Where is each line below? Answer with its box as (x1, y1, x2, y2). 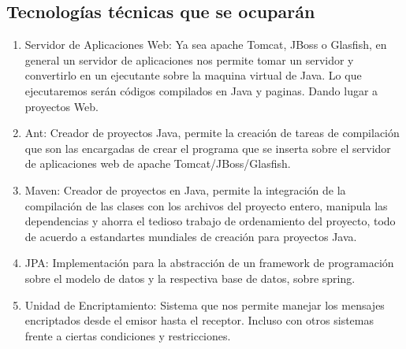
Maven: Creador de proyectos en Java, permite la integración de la (24, 181, 346, 198)
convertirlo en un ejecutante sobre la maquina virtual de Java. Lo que (24, 67, 362, 84)
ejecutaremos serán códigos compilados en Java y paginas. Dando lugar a (24, 82, 378, 98)
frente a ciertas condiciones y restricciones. (24, 327, 231, 343)
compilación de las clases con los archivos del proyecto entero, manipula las (24, 197, 388, 213)
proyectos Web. (24, 98, 99, 114)
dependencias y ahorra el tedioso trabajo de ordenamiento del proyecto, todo (24, 213, 396, 229)
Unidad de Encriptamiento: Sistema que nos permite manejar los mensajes (24, 296, 385, 313)
